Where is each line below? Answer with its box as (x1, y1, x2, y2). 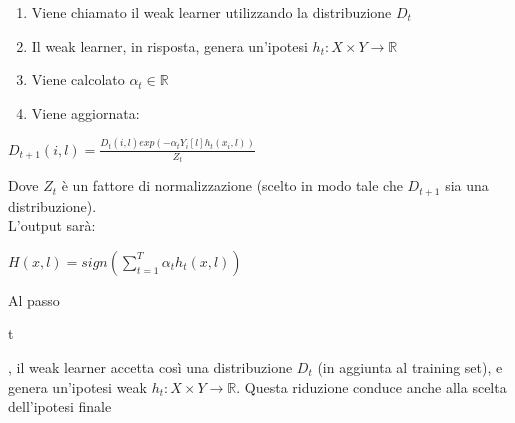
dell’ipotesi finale (8, 396, 112, 417)
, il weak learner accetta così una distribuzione (8, 356, 293, 377)
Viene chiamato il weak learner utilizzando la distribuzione (31, 2, 392, 22)
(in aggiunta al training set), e (317, 356, 503, 377)
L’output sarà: (8, 215, 96, 236)
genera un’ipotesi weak (8, 376, 147, 397)
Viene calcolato (31, 69, 125, 90)
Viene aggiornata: (31, 102, 140, 123)
